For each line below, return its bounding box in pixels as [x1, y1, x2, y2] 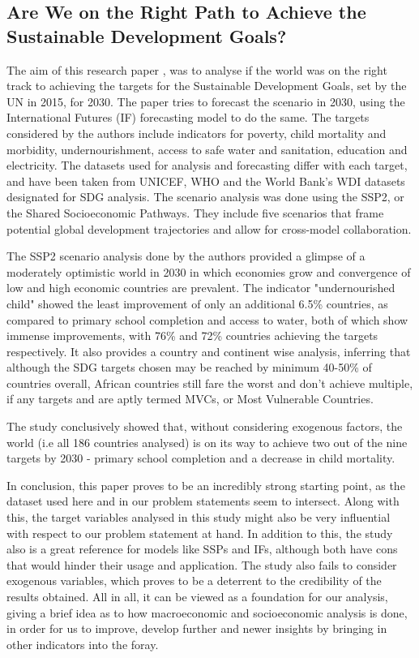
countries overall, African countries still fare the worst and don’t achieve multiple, [6, 374, 413, 391]
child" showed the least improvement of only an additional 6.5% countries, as [6, 295, 388, 312]
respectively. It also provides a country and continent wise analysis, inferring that [6, 342, 411, 359]
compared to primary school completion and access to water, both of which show [6, 311, 408, 328]
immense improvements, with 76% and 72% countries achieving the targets [6, 327, 378, 344]
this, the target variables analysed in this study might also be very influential [6, 509, 391, 526]
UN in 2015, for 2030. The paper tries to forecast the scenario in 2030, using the [6, 92, 405, 110]
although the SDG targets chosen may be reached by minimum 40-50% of [6, 359, 372, 376]
